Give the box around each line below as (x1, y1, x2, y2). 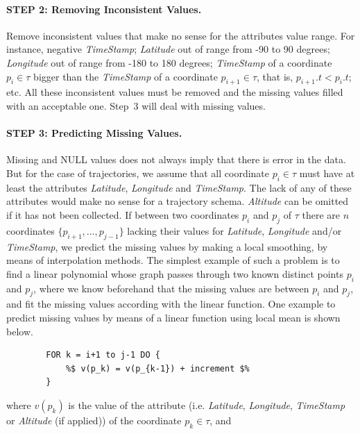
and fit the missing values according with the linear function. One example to (6, 297, 336, 311)
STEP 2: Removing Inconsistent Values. (6, 1, 202, 16)
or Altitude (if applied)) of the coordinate (6, 412, 182, 427)
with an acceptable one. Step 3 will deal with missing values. (6, 98, 266, 112)
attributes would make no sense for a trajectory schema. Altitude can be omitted (6, 194, 349, 208)
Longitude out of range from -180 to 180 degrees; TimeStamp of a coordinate (6, 55, 332, 69)
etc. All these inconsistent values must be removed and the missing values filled (6, 85, 343, 99)
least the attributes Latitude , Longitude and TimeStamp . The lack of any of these (6, 180, 352, 194)
